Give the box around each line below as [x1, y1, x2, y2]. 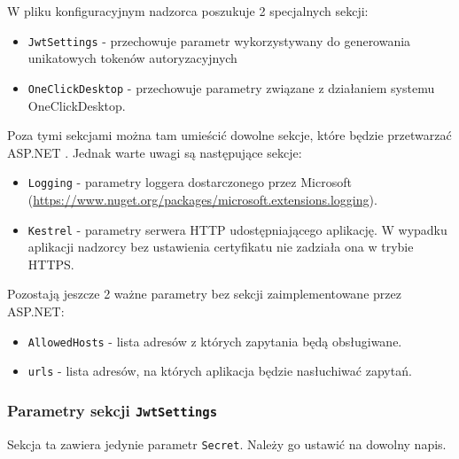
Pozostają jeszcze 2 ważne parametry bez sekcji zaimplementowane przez [7, 284, 401, 303]
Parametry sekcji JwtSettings [7, 399, 218, 421]
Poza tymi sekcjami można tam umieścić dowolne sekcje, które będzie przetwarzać [7, 126, 452, 144]
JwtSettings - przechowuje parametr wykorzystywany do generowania [27, 31, 411, 50]
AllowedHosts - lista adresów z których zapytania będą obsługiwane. [27, 331, 402, 350]
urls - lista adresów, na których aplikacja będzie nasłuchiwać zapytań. [27, 362, 412, 380]
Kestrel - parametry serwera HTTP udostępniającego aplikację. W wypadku [27, 220, 447, 238]
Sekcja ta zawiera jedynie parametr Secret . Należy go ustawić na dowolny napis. [7, 434, 447, 453]
